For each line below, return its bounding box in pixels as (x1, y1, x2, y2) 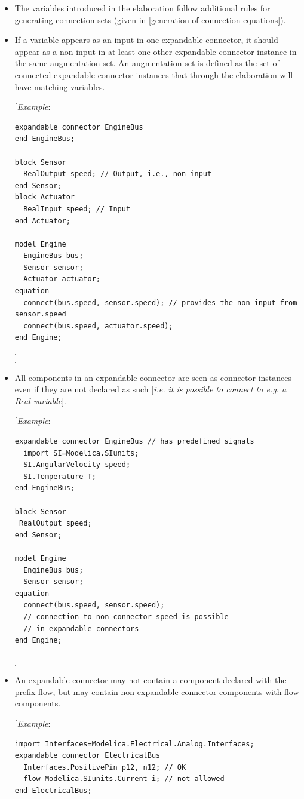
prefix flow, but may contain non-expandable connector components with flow (14, 685, 299, 697)
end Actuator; (14, 216, 70, 225)
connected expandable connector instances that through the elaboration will (14, 68, 293, 81)
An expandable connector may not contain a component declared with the (14, 674, 287, 686)
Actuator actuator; (23, 275, 100, 284)
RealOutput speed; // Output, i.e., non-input (23, 170, 212, 179)
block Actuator (14, 193, 75, 202)
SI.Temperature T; (23, 472, 96, 481)
